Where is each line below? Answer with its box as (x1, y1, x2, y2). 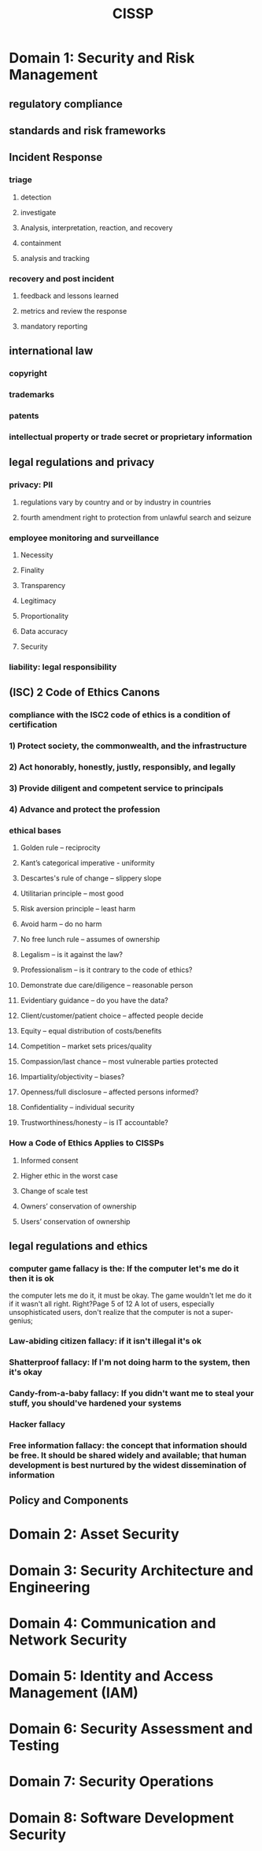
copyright (9, 368, 48, 379)
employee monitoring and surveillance (9, 532, 160, 543)
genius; (9, 1316, 34, 1325)
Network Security (9, 1631, 127, 1648)
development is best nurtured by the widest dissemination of (9, 1459, 247, 1470)
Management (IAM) (9, 1684, 138, 1701)
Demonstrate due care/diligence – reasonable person (20, 981, 194, 990)
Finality (20, 565, 45, 575)
